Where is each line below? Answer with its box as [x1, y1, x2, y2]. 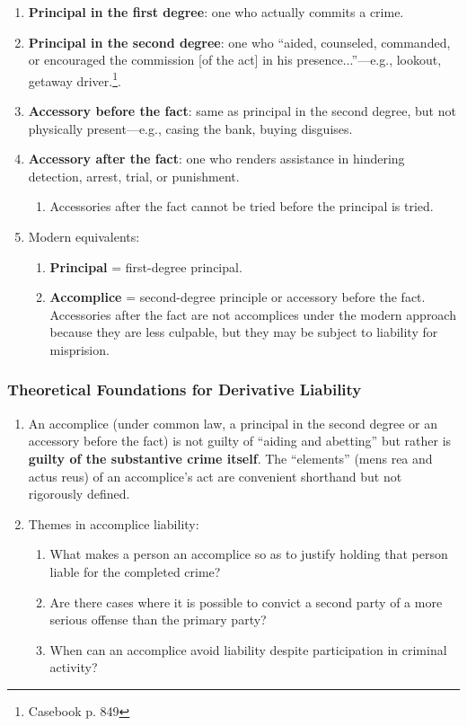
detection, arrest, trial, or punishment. [28, 166, 240, 185]
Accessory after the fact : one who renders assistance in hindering [28, 149, 405, 168]
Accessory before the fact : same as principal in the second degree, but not [28, 102, 456, 120]
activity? [49, 658, 98, 677]
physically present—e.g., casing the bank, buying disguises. [28, 119, 353, 137]
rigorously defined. [28, 484, 130, 503]
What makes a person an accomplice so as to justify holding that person [49, 544, 448, 563]
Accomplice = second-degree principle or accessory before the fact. [49, 288, 426, 306]
